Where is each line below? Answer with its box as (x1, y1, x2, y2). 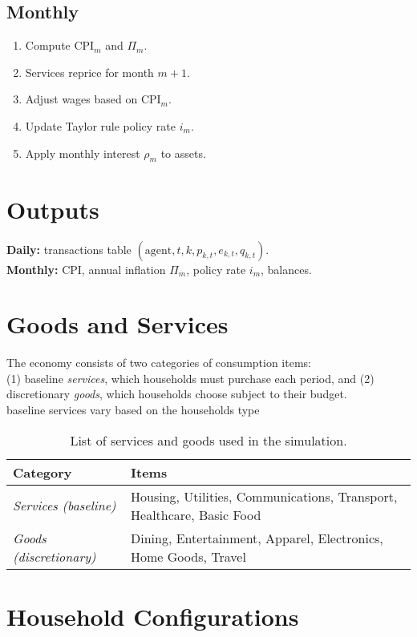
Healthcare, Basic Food (131, 505, 261, 524)
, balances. (261, 260, 312, 277)
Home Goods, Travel (131, 546, 246, 566)
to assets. (160, 144, 206, 161)
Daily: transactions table (6, 240, 132, 257)
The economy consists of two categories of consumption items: (6, 354, 311, 371)
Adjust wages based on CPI (25, 91, 161, 107)
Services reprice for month (25, 63, 154, 80)
